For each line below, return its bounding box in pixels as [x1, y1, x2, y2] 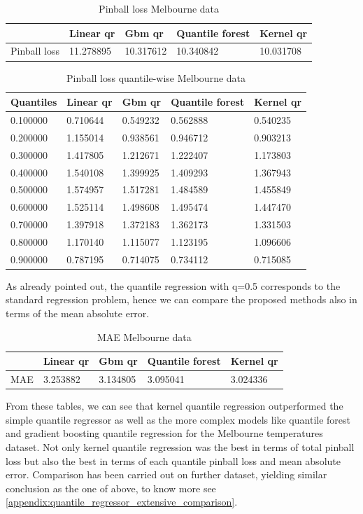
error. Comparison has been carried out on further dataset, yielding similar [6, 467, 327, 482]
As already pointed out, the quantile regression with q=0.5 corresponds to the [6, 278, 341, 293]
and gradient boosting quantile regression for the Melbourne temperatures [6, 426, 323, 440]
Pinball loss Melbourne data [99, 1, 220, 15]
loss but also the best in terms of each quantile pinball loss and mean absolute [6, 453, 341, 468]
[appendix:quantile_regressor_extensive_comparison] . [6, 494, 238, 509]
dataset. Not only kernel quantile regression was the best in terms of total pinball [6, 439, 355, 454]
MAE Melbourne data [97, 329, 192, 344]
